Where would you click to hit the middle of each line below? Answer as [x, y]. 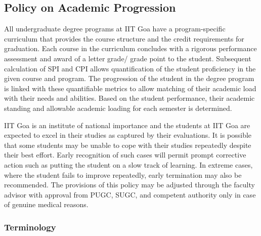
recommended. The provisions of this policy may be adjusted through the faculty [129, 185]
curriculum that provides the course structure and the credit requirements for [124, 38]
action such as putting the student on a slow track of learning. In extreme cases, [128, 164]
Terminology [30, 227]
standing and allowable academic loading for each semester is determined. [118, 108]
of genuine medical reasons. [46, 204]
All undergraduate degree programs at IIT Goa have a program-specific [115, 29]
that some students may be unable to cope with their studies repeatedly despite [128, 145]
